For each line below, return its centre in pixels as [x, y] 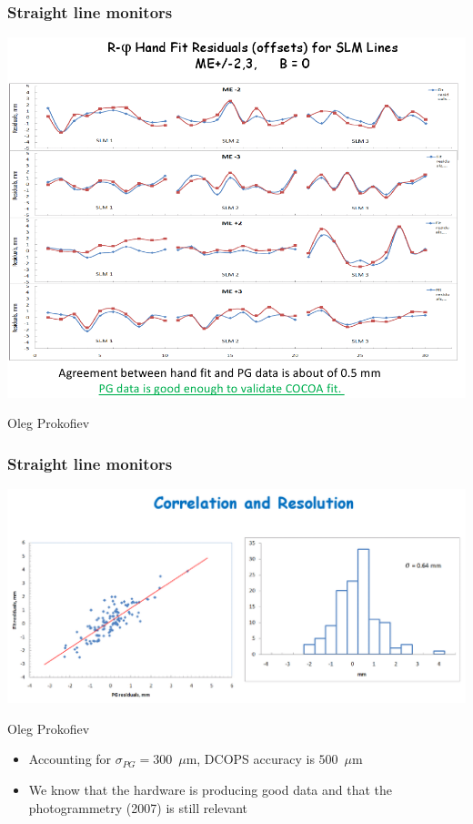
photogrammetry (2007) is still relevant [138, 807]
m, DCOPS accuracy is [250, 759]
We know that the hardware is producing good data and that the [211, 790]
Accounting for [70, 759]
